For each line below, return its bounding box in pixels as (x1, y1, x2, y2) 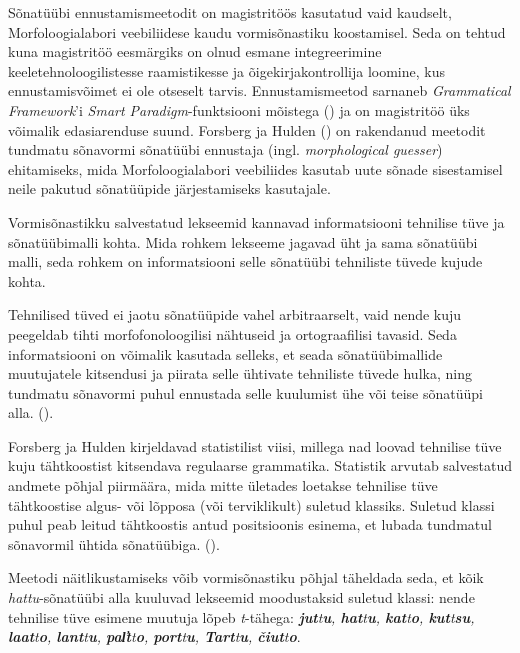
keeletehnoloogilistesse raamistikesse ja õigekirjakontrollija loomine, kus (8, 60, 445, 81)
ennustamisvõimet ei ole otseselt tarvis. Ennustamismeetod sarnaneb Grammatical (8, 80, 511, 101)
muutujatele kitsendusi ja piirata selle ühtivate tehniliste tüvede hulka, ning (8, 363, 472, 384)
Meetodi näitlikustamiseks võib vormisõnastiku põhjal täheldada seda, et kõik (8, 567, 484, 588)
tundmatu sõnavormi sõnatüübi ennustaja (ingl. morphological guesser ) (8, 139, 443, 160)
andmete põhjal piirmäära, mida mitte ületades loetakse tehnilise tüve (8, 475, 438, 496)
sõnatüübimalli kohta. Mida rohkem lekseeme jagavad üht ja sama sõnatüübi (8, 231, 478, 252)
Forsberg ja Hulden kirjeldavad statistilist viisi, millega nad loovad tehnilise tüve (8, 435, 502, 456)
